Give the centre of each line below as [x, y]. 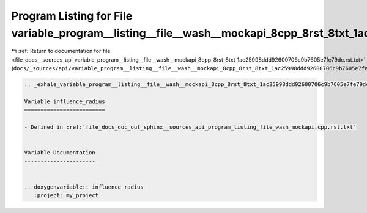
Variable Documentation [60, 153]
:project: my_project [66, 196]
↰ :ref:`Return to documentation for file [61, 51]
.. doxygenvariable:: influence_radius [84, 187]
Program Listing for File [72, 16]
